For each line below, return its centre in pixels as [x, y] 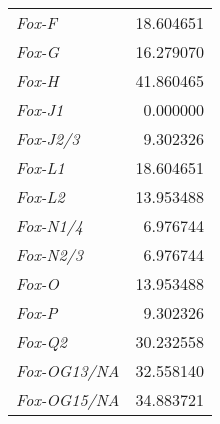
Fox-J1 [40, 109]
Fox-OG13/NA [68, 370]
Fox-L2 [40, 196]
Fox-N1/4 [49, 225]
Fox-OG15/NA [68, 399]
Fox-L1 [40, 167]
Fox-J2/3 [48, 138]
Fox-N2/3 [49, 254]
